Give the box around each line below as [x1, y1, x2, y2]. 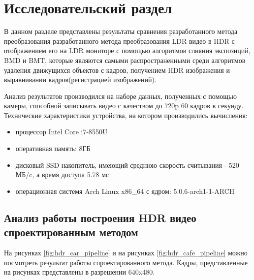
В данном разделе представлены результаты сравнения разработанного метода [4, 26, 238, 36]
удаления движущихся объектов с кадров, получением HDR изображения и [4, 64, 230, 75]
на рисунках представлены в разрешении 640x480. [4, 267, 155, 277]
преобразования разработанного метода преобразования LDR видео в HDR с [4, 35, 235, 46]
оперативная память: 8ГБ [15, 143, 91, 154]
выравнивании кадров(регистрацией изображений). [4, 74, 157, 85]
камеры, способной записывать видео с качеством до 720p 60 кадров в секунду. [4, 100, 244, 111]
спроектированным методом [4, 224, 138, 240]
